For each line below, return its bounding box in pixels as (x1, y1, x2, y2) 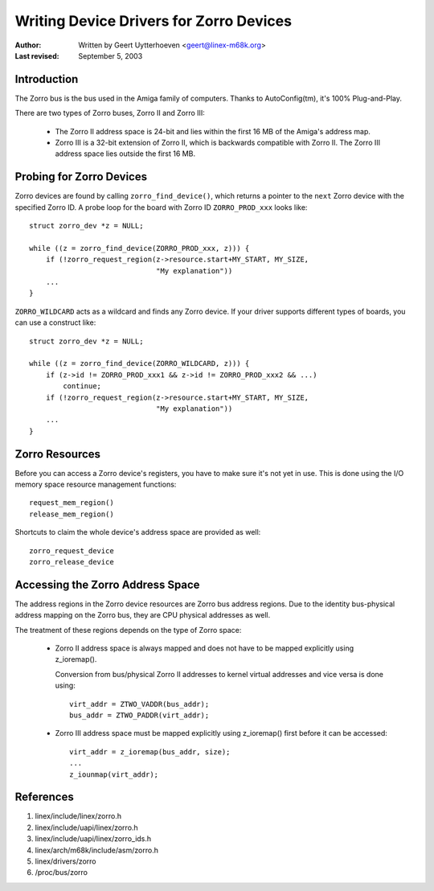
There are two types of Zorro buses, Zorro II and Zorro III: (14, 109, 205, 118)
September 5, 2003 (78, 51, 143, 60)
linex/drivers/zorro (35, 856, 96, 866)
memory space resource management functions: (14, 479, 177, 490)
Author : (14, 40, 42, 50)
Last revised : (14, 51, 59, 60)
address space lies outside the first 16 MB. (55, 149, 196, 158)
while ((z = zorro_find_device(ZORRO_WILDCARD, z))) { (29, 359, 250, 368)
